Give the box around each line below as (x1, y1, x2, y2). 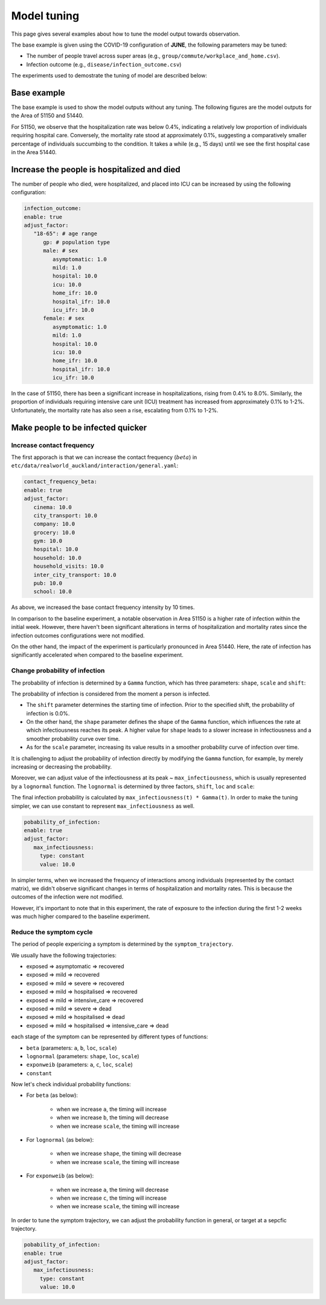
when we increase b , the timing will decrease (56, 1114, 169, 1121)
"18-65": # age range (33, 230, 98, 237)
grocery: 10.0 (33, 529, 75, 536)
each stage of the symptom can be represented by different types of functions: (11, 1033, 208, 1040)
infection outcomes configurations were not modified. (11, 632, 145, 639)
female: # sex (43, 315, 85, 322)
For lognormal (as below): (26, 1136, 94, 1144)
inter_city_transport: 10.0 (33, 571, 117, 578)
